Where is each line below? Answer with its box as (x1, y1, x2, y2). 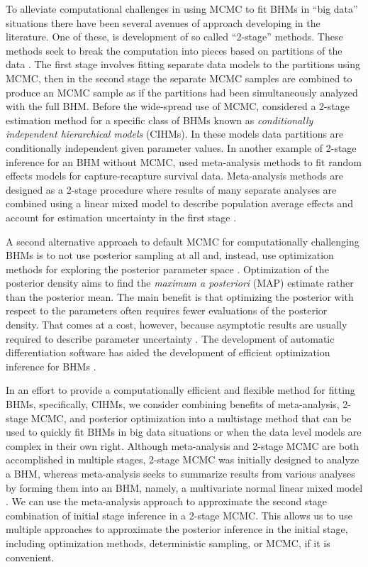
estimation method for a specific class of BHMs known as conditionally (6, 112, 313, 127)
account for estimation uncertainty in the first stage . (6, 209, 237, 224)
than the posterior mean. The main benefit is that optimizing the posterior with (6, 289, 354, 304)
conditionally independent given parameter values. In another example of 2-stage (6, 140, 357, 155)
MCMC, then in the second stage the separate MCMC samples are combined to (6, 70, 352, 85)
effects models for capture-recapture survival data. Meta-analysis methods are (6, 168, 343, 183)
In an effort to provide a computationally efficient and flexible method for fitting (6, 382, 355, 397)
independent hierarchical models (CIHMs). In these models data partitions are (6, 126, 344, 141)
